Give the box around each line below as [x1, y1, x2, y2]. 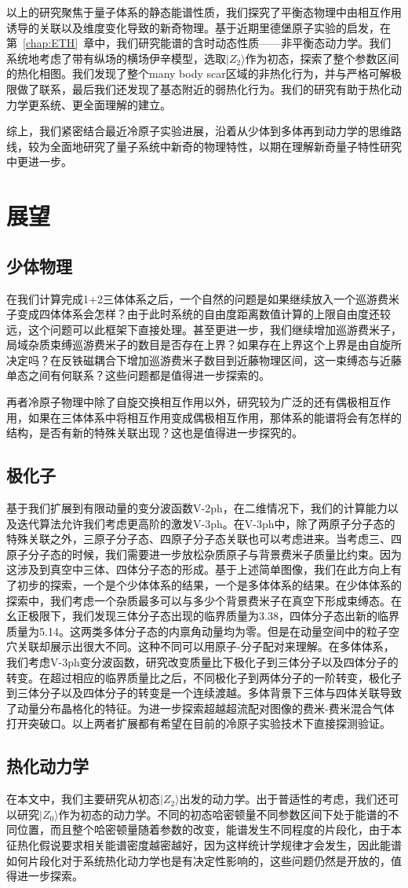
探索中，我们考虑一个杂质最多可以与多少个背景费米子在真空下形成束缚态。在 [6, 592, 402, 608]
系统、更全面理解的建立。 [38, 96, 171, 112]
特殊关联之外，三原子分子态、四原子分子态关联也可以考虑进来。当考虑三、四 [6, 530, 402, 547]
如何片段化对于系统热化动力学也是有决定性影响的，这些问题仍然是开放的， [6, 852, 391, 868]
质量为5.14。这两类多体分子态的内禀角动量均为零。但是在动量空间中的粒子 [6, 622, 388, 639]
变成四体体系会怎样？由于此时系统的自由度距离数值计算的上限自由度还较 [16, 306, 391, 322]
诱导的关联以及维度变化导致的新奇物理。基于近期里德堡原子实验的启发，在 [6, 19, 391, 35]
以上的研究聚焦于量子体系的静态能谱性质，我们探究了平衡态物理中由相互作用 [6, 4, 402, 20]
